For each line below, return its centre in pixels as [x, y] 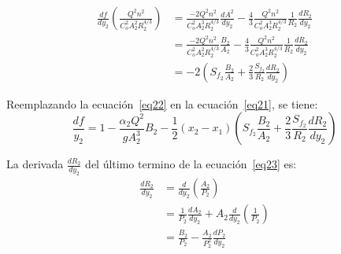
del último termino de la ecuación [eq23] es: [191, 164]
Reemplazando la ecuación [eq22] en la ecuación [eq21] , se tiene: [162, 103]
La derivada [35, 164]
